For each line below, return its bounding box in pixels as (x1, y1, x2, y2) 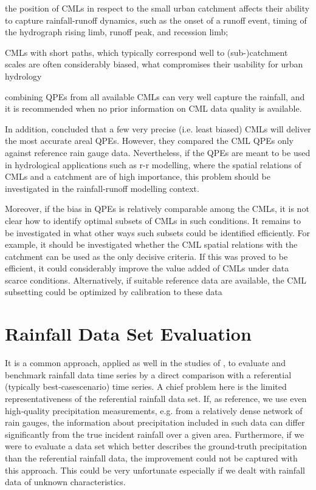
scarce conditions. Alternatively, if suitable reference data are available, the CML (5, 273, 307, 286)
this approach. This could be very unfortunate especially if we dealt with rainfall (5, 463, 305, 476)
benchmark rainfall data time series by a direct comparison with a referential (5, 368, 292, 381)
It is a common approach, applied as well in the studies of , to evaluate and (5, 356, 286, 369)
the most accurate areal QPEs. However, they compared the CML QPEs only (5, 134, 294, 147)
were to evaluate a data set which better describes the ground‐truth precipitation (5, 440, 307, 452)
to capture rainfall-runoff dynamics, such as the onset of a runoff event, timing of (5, 13, 307, 26)
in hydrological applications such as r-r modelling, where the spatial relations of (5, 158, 301, 171)
